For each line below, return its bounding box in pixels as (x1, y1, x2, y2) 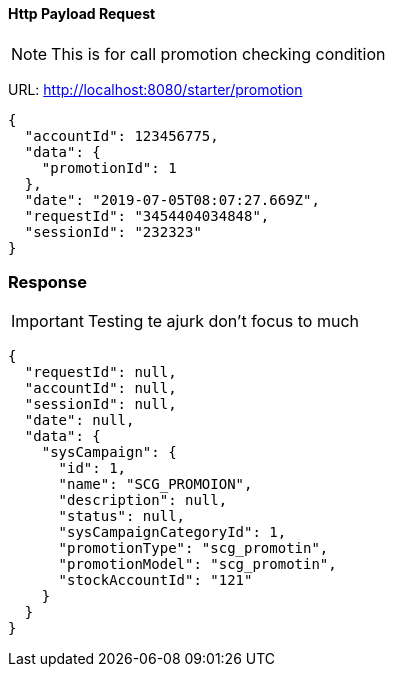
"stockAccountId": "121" (58, 572, 253, 589)
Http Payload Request (8, 5, 156, 22)
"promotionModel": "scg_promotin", (58, 556, 337, 573)
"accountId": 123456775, (24, 127, 219, 144)
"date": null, (24, 412, 135, 429)
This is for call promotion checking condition (51, 43, 386, 64)
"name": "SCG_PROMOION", (58, 476, 253, 493)
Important (11, 311, 84, 332)
